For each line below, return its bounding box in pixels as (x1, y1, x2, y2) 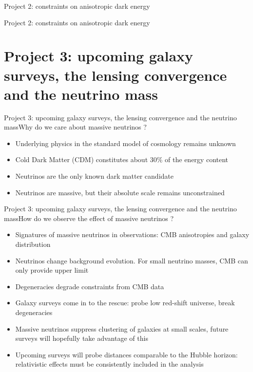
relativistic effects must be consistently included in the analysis (15, 359, 204, 369)
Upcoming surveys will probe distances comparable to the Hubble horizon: (15, 349, 238, 359)
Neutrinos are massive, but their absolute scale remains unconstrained (15, 187, 225, 197)
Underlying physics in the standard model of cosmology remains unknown (15, 138, 236, 148)
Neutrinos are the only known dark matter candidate (15, 171, 174, 181)
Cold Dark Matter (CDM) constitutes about (15, 154, 148, 165)
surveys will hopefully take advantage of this (15, 333, 148, 343)
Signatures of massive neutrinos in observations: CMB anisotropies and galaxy (15, 229, 250, 240)
